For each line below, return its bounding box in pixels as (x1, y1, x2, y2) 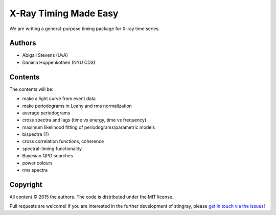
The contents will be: (9, 86, 54, 92)
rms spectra (22, 167, 48, 173)
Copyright (9, 180, 43, 189)
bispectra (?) (22, 131, 50, 137)
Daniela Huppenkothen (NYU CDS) (22, 59, 96, 65)
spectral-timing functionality (22, 146, 82, 152)
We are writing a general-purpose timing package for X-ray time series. (9, 26, 160, 32)
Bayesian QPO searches (22, 153, 74, 159)
